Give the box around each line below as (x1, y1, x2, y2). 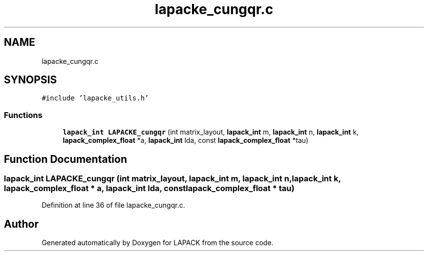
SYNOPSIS (4, 74, 57, 86)
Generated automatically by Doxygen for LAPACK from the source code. (42, 238, 274, 247)
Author (4, 217, 39, 230)
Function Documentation (4, 153, 127, 165)
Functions (4, 110, 43, 120)
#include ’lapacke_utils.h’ (42, 94, 149, 102)
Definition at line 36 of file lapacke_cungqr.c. (42, 201, 185, 210)
